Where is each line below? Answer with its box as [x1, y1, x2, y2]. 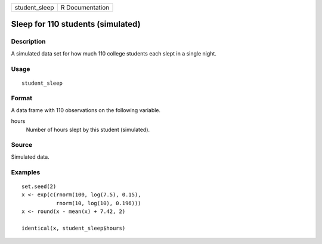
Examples [11, 168, 41, 176]
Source [11, 141, 33, 149]
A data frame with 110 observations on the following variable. [11, 106, 161, 113]
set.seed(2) [21, 183, 57, 190]
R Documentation [60, 4, 110, 11]
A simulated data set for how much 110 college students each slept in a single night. [11, 50, 217, 57]
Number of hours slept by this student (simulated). [26, 126, 150, 133]
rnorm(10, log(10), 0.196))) [55, 200, 141, 206]
